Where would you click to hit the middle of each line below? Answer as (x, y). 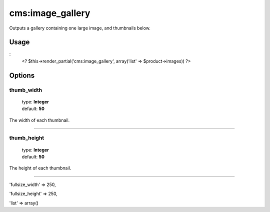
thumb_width (26, 90)
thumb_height (27, 138)
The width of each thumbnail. (39, 120)
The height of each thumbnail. (40, 168)
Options (22, 75)
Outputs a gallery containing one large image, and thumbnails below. (80, 28)
